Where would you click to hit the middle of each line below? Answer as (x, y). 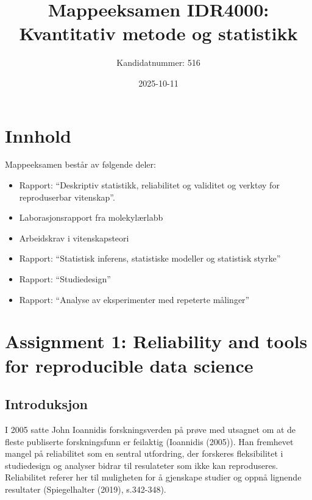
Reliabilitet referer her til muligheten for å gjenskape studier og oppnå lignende (153, 477)
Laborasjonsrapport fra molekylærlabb (91, 217)
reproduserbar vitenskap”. (67, 197)
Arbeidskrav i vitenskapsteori (74, 237)
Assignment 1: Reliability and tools (156, 341)
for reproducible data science (129, 365)
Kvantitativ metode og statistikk (158, 33)
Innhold (38, 135)
